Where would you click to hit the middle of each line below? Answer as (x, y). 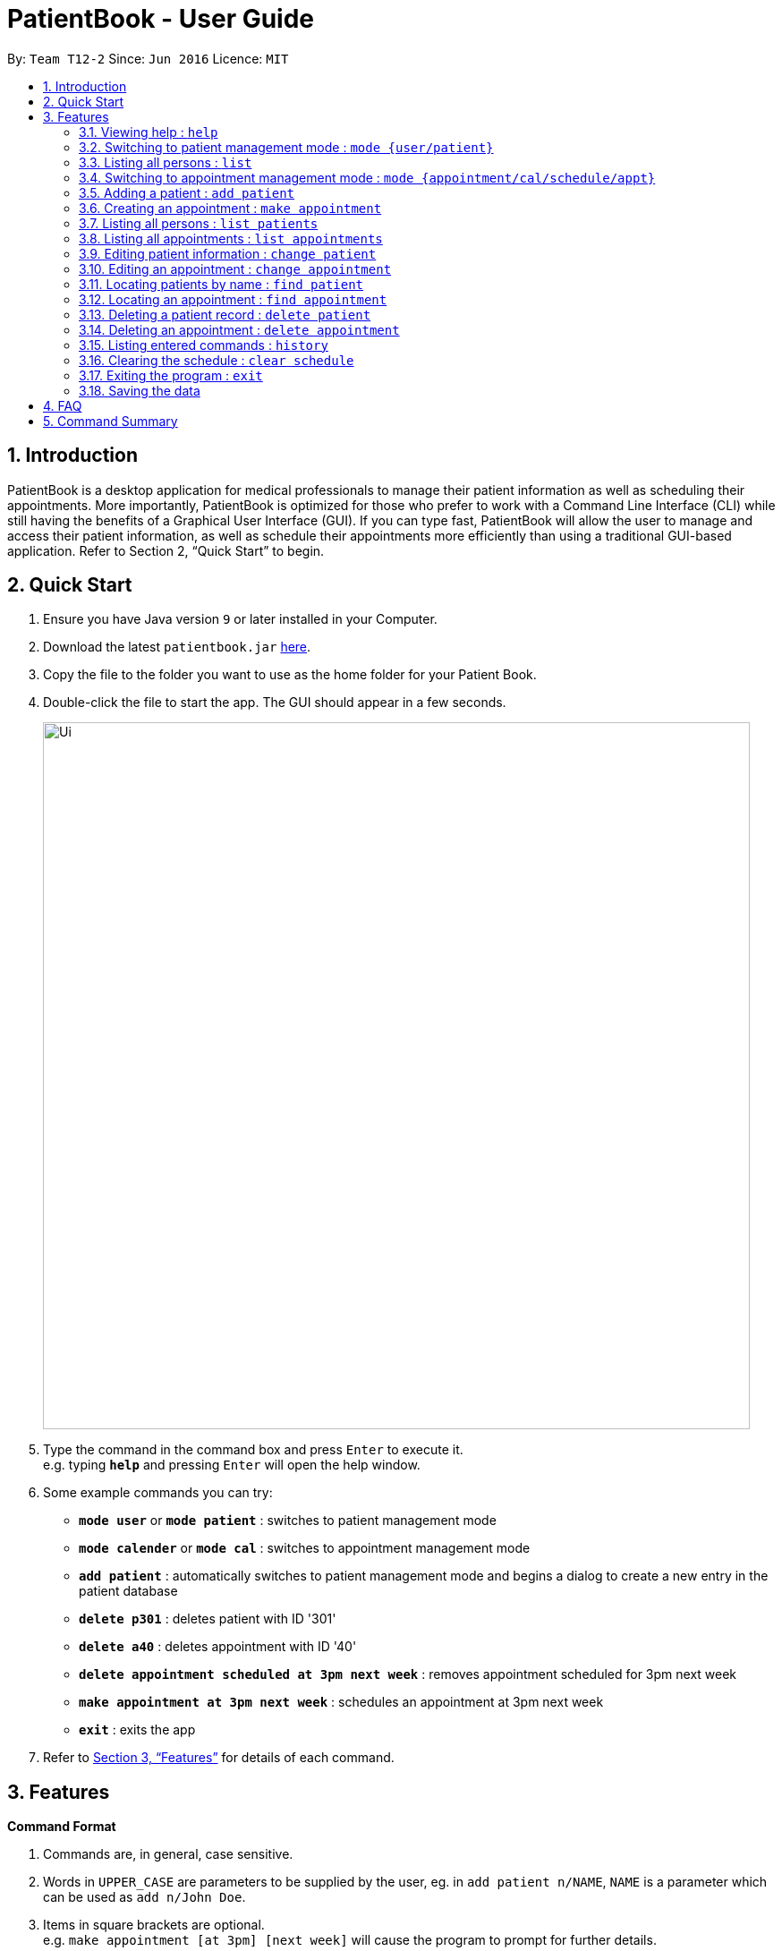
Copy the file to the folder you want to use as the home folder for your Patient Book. (290, 675)
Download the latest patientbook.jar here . (177, 647)
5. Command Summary (110, 421)
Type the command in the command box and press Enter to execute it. (253, 1450)
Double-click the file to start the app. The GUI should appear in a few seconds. (275, 703)
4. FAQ (63, 405)
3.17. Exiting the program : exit (171, 375)
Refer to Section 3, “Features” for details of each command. (219, 1758)
